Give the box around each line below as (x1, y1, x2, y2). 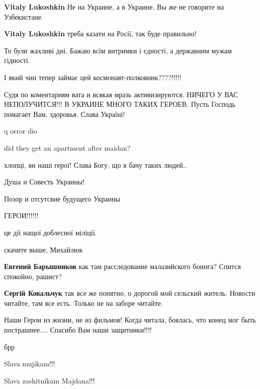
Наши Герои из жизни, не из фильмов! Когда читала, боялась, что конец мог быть (4, 314, 256, 325)
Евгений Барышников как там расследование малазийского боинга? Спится (4, 261, 241, 272)
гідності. (4, 55, 30, 66)
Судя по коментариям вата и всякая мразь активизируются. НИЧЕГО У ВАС (4, 89, 238, 99)
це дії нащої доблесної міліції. (4, 227, 97, 237)
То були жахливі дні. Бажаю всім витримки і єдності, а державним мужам (4, 45, 232, 55)
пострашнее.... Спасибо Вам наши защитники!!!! (4, 325, 152, 335)
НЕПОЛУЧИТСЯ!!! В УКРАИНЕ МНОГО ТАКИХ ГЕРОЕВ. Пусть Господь (4, 99, 236, 109)
